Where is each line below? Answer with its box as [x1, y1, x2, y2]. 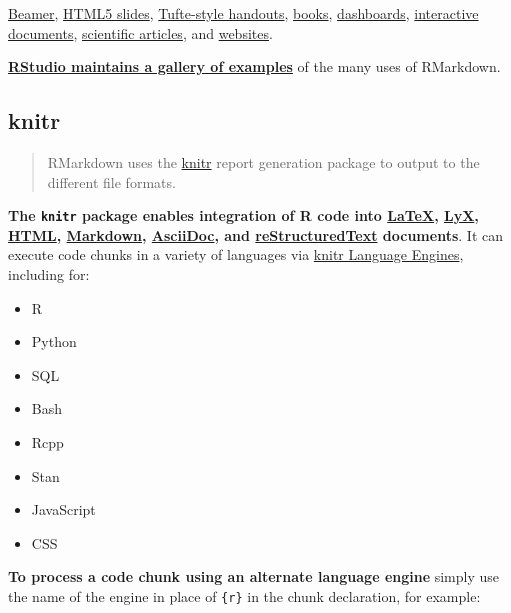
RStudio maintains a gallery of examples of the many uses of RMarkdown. [8, 56, 501, 77]
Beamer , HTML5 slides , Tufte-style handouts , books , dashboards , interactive [8, 3, 479, 23]
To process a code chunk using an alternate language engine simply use [8, 566, 500, 587]
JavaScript [31, 499, 96, 520]
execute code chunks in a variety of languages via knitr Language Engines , [8, 244, 464, 265]
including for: [8, 264, 90, 285]
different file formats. [47, 171, 176, 192]
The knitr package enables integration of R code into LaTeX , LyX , [8, 205, 479, 226]
